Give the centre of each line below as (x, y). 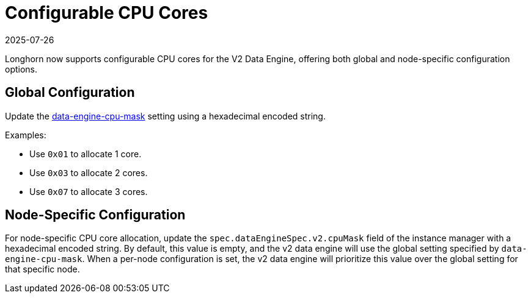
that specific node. (42, 269)
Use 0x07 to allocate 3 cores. (89, 191)
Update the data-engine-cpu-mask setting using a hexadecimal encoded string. (165, 116)
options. (21, 69)
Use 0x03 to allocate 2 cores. (89, 172)
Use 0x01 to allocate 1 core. (86, 154)
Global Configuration (70, 93)
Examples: (26, 135)
